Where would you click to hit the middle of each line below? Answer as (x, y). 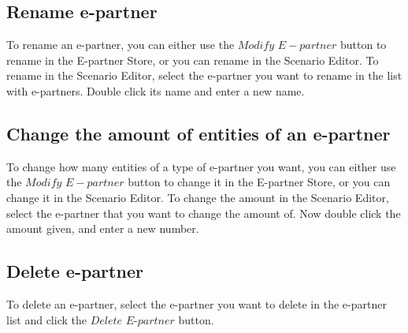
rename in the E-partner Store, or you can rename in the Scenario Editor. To (193, 60)
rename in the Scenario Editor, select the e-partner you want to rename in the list (204, 75)
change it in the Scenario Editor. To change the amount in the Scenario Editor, (198, 197)
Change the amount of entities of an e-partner (198, 133)
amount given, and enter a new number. (103, 228)
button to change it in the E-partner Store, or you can (259, 182)
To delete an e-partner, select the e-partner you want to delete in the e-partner (197, 303)
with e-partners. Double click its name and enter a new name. (156, 90)
